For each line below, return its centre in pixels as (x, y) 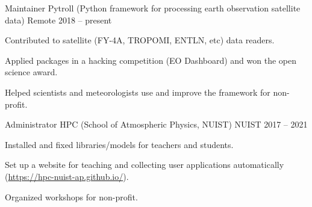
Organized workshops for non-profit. (71, 196)
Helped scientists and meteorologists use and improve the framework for (138, 92)
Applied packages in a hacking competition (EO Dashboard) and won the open (151, 60)
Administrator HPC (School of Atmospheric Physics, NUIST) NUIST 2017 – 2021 (156, 124)
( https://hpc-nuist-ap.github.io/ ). (67, 176)
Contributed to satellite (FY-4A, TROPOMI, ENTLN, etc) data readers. (140, 40)
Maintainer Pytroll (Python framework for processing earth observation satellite (153, 8)
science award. (31, 72)
